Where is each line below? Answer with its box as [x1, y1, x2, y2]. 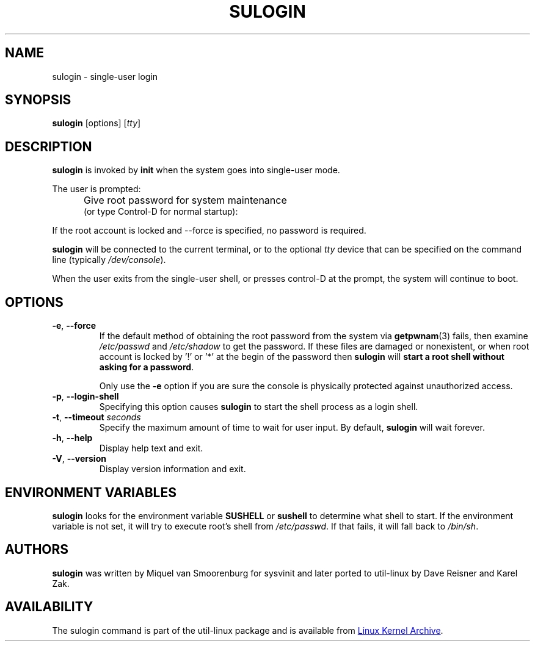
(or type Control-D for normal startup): [84, 206, 238, 217]
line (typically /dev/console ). [52, 254, 166, 265]
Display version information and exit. [99, 464, 246, 475]
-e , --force [52, 320, 96, 331]
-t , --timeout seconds [52, 412, 141, 423]
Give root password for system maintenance [84, 194, 287, 207]
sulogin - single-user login [52, 71, 158, 82]
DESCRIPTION [5, 138, 92, 154]
